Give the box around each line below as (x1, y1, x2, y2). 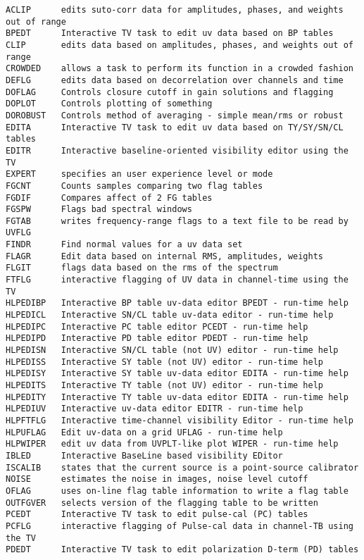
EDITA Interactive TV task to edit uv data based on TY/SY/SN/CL (6, 122, 344, 132)
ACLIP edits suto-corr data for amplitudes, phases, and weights (6, 5, 344, 15)
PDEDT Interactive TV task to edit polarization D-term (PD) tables (6, 545, 359, 555)
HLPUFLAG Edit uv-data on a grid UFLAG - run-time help (6, 427, 283, 437)
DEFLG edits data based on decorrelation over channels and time (6, 75, 344, 85)
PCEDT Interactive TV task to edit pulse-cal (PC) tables (6, 509, 308, 520)
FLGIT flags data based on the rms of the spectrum (6, 263, 278, 273)
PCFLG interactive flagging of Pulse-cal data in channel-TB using (6, 521, 353, 531)
